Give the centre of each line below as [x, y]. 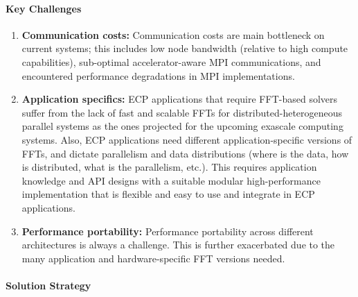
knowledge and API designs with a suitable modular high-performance [171, 180]
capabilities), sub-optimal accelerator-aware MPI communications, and [171, 61]
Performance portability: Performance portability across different [168, 231]
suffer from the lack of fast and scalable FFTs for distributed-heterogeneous [182, 112]
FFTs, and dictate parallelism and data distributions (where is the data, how [185, 153]
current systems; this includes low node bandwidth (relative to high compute [185, 48]
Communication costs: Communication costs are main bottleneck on [173, 34]
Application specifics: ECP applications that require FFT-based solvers [180, 99]
